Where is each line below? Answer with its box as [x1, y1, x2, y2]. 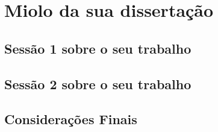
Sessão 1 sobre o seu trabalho [4, 39, 192, 57]
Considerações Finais [4, 110, 137, 128]
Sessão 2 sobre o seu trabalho [4, 74, 192, 93]
